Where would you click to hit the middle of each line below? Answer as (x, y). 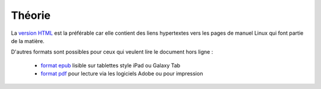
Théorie (31, 15)
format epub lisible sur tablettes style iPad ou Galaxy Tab (111, 65)
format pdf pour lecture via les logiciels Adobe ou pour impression (122, 74)
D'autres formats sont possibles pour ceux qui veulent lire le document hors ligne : (112, 52)
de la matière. (28, 41)
